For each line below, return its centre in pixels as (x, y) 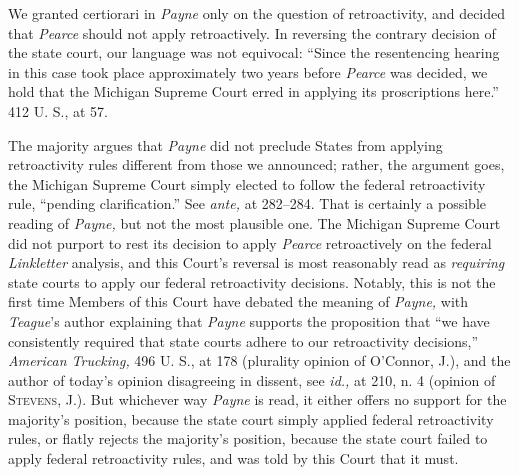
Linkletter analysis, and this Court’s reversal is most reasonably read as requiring (256, 262)
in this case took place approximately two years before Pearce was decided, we (248, 71)
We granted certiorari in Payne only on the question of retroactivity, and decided (257, 13)
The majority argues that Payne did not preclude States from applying (225, 144)
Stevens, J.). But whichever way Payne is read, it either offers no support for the (257, 399)
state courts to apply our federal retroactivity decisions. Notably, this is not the (252, 281)
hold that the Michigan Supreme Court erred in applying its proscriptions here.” (253, 91)
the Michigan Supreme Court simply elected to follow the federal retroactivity (247, 183)
